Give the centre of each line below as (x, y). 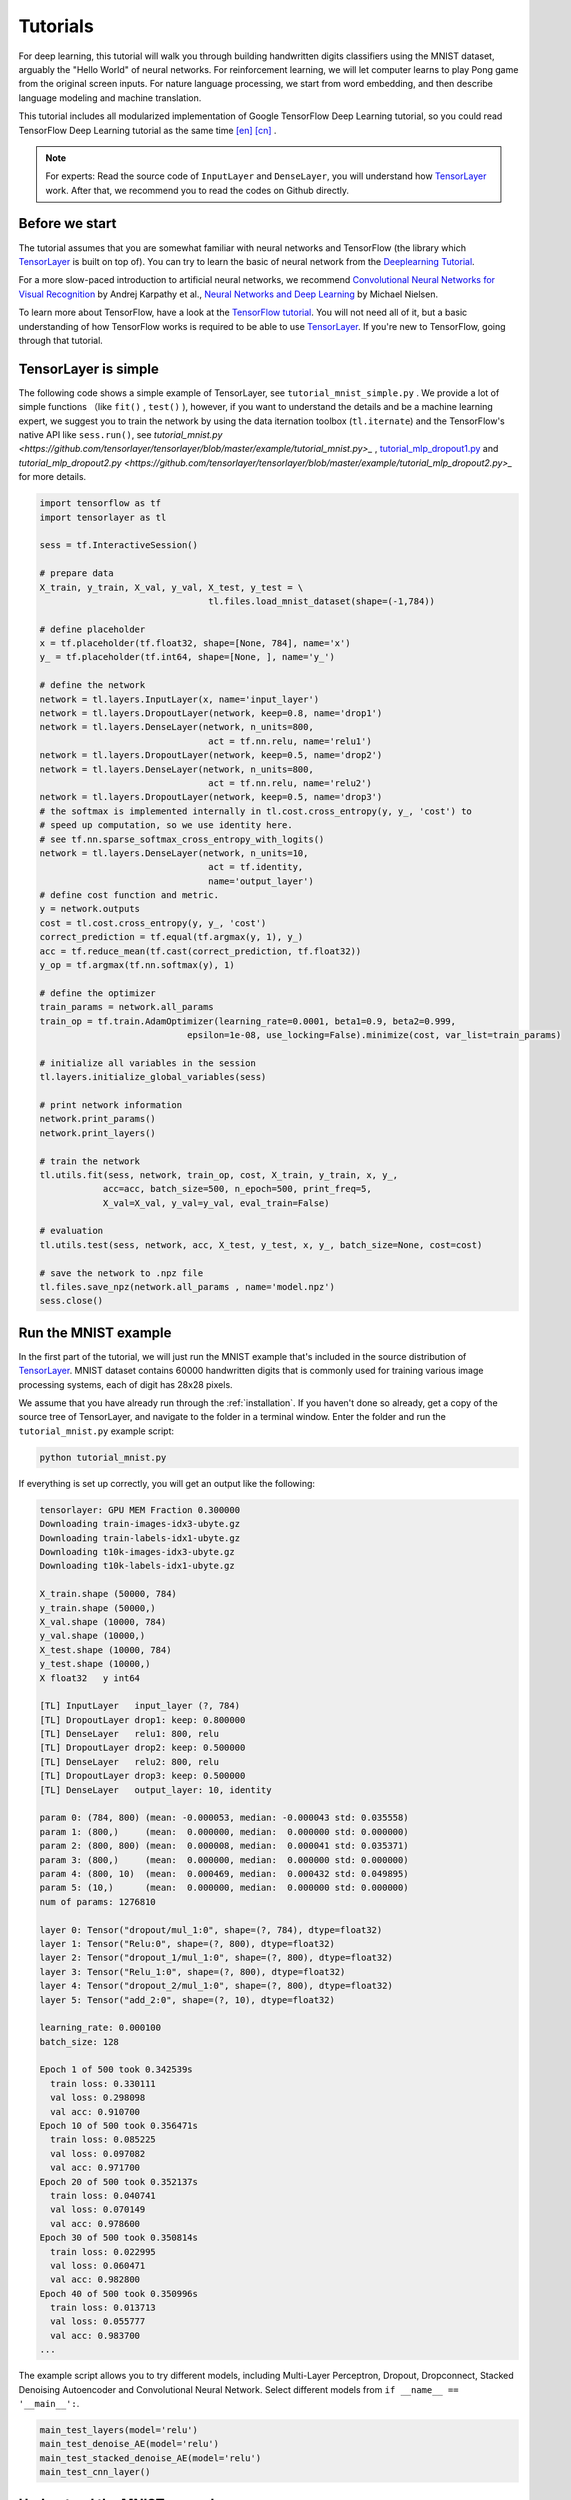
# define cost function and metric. (129, 895)
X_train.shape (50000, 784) (108, 1594)
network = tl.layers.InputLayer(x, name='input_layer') (179, 699)
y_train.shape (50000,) (98, 1608)
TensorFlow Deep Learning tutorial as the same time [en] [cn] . (147, 130)
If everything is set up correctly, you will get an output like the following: (166, 1483)
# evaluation (71, 1231)
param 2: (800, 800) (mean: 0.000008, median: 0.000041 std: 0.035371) (224, 1846)
